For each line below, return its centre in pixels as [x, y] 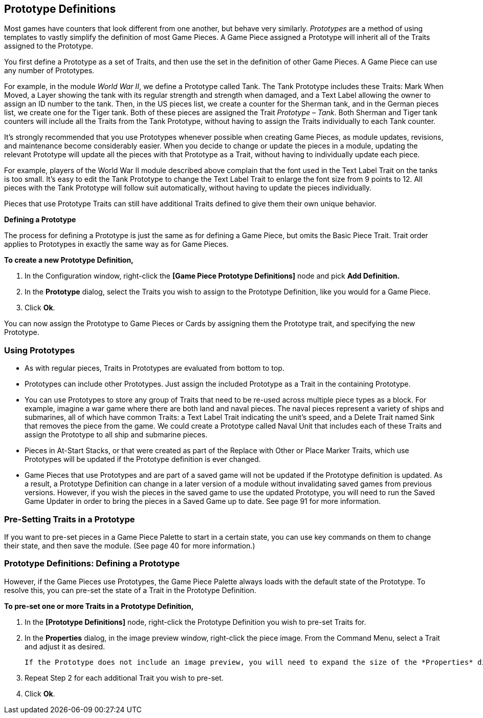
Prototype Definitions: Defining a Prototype [92, 564]
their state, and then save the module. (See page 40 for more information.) [130, 545]
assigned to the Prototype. [49, 46]
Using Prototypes [40, 350]
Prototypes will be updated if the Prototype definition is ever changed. [143, 459]
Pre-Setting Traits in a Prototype [70, 519]
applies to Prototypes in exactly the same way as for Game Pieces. [116, 244]
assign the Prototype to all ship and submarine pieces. [116, 435]
